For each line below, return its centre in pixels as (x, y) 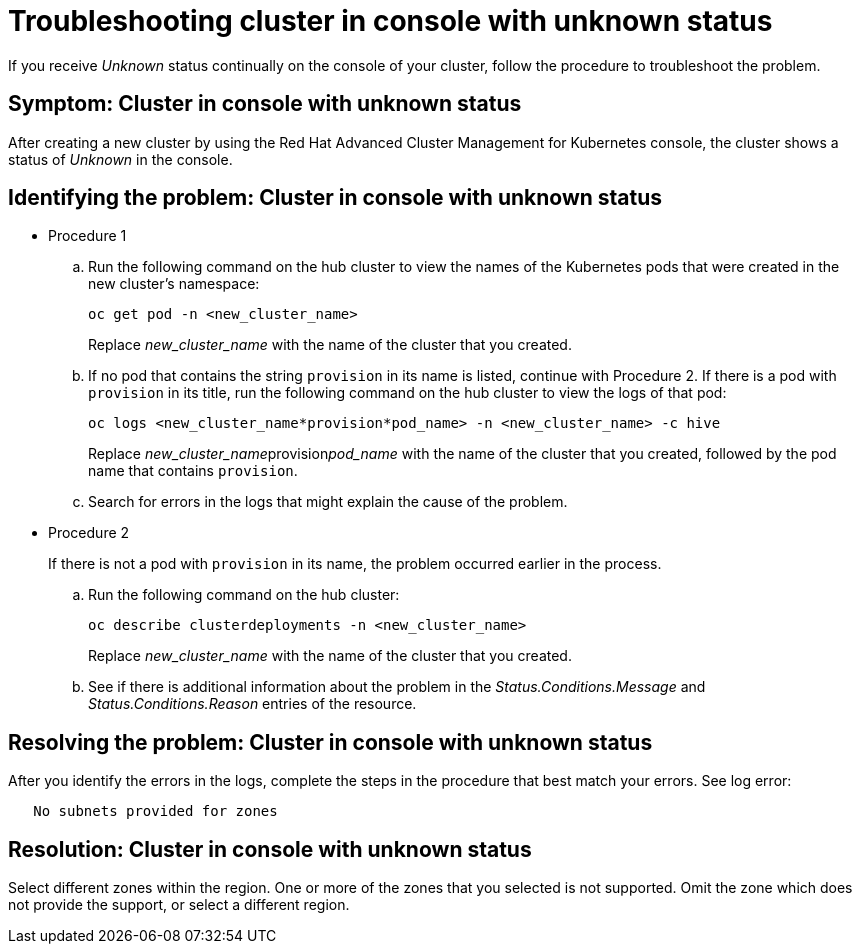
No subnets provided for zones (155, 811)
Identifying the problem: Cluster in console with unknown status (335, 198)
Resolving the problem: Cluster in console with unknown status (330, 742)
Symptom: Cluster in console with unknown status (265, 104)
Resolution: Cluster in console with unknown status (270, 849)
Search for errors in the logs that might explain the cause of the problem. (328, 502)
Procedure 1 (87, 236)
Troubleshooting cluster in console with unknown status (390, 21)
